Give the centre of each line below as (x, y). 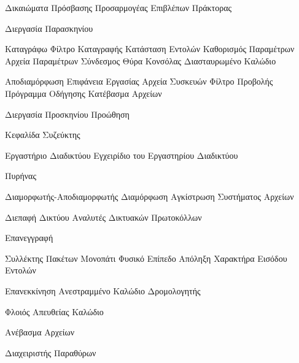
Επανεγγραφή (29, 238)
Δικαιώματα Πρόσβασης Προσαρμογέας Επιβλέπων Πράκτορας (118, 7)
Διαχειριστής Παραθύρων (51, 352)
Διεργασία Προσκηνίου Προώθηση (67, 114)
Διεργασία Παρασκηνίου (49, 28)
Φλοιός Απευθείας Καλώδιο (54, 311)
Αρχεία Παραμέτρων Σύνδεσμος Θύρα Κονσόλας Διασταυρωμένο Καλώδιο (141, 60)
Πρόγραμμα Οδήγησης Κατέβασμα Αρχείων (83, 93)
